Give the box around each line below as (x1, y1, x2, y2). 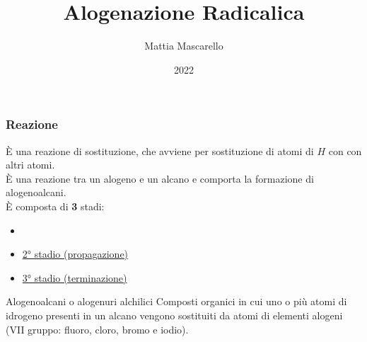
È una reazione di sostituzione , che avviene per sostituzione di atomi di (6, 143, 314, 158)
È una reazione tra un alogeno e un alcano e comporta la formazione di (6, 171, 314, 186)
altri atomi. (6, 157, 55, 172)
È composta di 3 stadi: (6, 198, 105, 213)
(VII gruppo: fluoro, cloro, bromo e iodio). (6, 321, 189, 336)
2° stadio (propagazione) (22, 246, 129, 261)
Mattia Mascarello (144, 38, 223, 53)
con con (328, 143, 362, 158)
